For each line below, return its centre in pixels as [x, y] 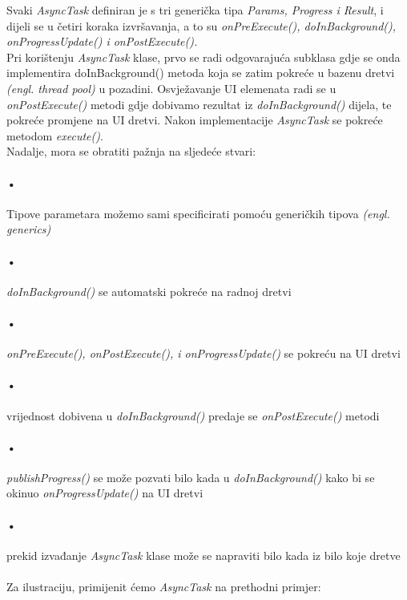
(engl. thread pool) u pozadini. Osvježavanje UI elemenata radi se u [171, 88]
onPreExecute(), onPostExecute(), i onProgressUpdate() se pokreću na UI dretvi [203, 353]
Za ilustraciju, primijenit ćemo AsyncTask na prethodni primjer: [164, 587]
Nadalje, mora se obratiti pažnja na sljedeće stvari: [131, 151]
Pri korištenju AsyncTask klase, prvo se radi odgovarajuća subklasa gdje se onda [203, 57]
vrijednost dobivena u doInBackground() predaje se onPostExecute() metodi [193, 415]
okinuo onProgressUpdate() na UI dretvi [105, 493]
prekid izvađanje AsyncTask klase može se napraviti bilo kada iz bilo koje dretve [203, 555]
